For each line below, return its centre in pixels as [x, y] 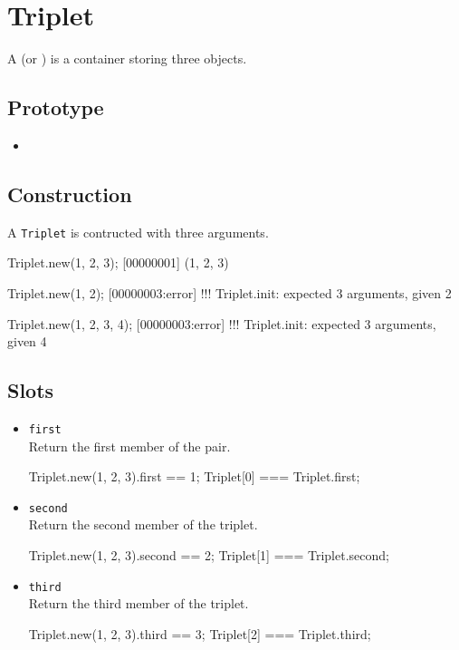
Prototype [56, 107]
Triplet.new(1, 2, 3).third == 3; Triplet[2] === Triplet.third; [200, 633]
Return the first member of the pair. [129, 446]
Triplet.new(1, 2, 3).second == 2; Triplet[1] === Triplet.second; [209, 555]
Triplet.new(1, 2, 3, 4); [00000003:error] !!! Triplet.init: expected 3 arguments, [222, 323]
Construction [70, 194]
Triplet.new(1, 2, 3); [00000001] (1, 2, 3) [118, 262]
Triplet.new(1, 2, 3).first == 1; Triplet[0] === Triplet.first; [194, 476]
